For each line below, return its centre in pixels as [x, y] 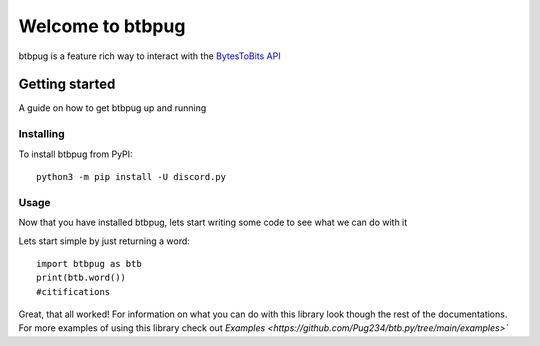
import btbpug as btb [89, 263]
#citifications [73, 291]
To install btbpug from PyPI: [76, 154]
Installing [41, 134]
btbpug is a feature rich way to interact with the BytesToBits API [149, 56]
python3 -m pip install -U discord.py [131, 176]
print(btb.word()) [81, 278]
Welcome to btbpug [102, 26]
